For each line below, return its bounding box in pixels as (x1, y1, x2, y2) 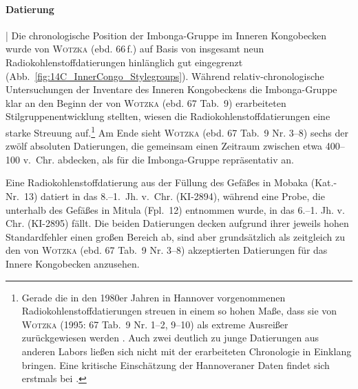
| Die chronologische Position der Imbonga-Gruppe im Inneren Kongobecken (6, 28, 326, 42)
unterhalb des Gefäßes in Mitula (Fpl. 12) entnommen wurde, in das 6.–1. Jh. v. (6, 202, 345, 217)
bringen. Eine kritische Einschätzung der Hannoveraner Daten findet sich (21, 357, 330, 372)
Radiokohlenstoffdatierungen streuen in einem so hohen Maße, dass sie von (21, 303, 337, 318)
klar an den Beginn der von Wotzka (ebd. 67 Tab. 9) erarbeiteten (6, 95, 286, 110)
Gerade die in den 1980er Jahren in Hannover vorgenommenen (21, 290, 286, 304)
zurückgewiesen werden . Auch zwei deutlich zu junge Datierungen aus (21, 330, 319, 345)
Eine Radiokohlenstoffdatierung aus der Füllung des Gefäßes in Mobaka (6, 175, 308, 190)
